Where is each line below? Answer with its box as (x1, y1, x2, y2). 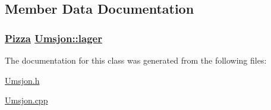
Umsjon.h (5, 74, 40, 86)
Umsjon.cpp (5, 94, 48, 106)
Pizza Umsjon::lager (5, 30, 102, 45)
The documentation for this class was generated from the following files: (5, 54, 267, 66)
